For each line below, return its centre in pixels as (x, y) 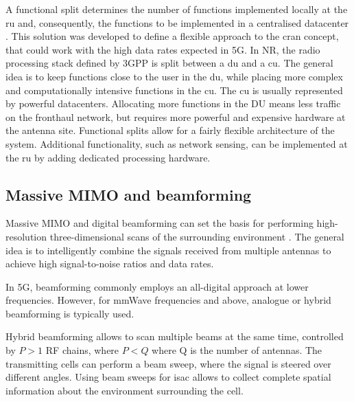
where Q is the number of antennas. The (237, 350)
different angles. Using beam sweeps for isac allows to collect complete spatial (168, 377)
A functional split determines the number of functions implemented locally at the (177, 9)
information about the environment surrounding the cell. (125, 390)
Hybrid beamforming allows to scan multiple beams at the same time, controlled (175, 336)
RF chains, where (82, 350)
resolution (26, 236)
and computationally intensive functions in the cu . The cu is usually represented (174, 90)
